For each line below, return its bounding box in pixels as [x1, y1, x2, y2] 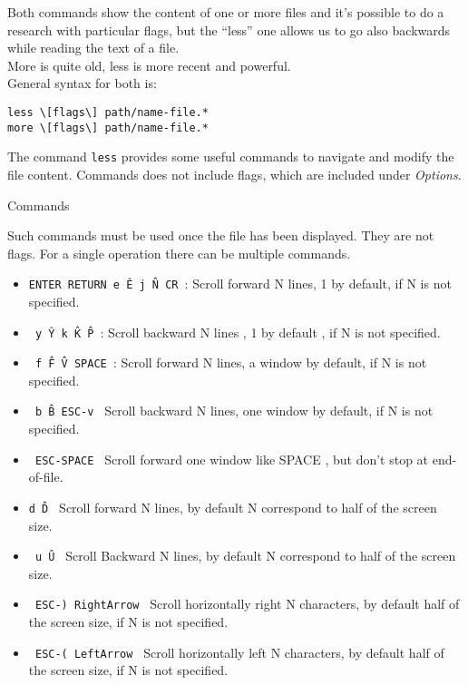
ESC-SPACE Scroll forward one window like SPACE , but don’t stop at [34, 449, 429, 468]
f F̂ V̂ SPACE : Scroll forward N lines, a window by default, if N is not [34, 353, 427, 372]
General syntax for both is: [7, 73, 157, 93]
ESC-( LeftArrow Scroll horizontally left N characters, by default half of [34, 642, 444, 661]
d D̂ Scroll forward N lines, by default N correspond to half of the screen [28, 497, 437, 516]
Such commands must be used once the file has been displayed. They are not [7, 226, 434, 245]
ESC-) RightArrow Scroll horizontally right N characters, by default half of [34, 594, 460, 613]
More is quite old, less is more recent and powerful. [7, 55, 291, 74]
